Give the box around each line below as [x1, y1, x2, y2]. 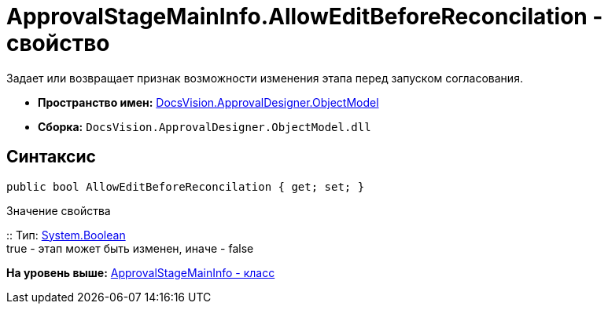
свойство [6, 30, 110, 57]
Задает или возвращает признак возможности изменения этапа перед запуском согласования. [6, 71, 523, 85]
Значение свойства [6, 203, 111, 217]
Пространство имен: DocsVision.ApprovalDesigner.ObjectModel [38, 95, 379, 109]
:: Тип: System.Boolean [6, 228, 126, 242]
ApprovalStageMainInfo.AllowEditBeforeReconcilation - [6, 3, 603, 30]
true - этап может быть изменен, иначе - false [6, 241, 254, 255]
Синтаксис [6, 147, 96, 167]
